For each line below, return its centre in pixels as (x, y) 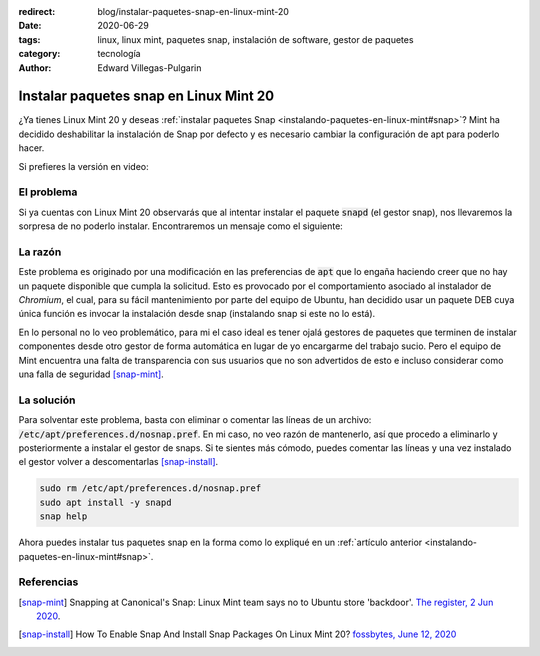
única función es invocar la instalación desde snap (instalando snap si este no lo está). (197, 314)
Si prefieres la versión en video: (83, 166)
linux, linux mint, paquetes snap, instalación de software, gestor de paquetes (255, 39)
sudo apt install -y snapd (105, 502)
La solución (47, 400)
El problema (48, 192)
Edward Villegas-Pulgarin (149, 67)
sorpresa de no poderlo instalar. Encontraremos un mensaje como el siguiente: (181, 226)
